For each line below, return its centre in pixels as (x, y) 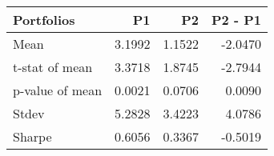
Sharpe (32, 136)
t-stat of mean (53, 67)
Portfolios (44, 20)
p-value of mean (58, 90)
